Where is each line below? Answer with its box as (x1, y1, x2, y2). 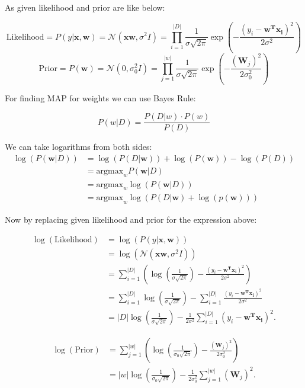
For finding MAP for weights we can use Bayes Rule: (5, 92, 196, 104)
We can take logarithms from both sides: (5, 140, 152, 153)
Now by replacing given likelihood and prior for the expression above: (5, 213, 257, 226)
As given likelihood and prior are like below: (5, 1, 165, 13)
